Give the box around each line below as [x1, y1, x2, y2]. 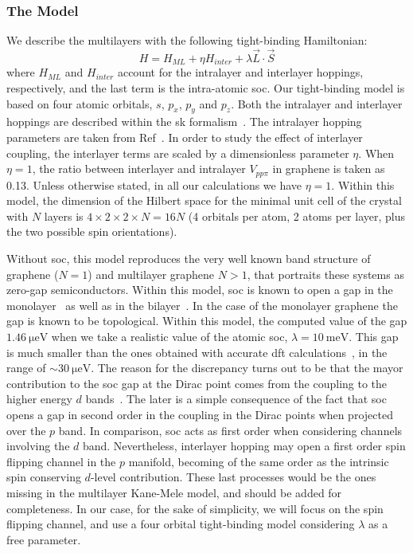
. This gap [349, 328, 399, 345]
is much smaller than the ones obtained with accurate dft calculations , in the [6, 343, 388, 360]
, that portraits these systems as [247, 265, 404, 282]
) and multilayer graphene [88, 265, 215, 282]
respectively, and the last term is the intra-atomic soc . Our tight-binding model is [6, 80, 405, 96]
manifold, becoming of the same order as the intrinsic [128, 453, 389, 469]
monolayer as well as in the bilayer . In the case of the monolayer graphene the [6, 296, 398, 313]
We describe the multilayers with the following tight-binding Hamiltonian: [6, 32, 368, 49]
